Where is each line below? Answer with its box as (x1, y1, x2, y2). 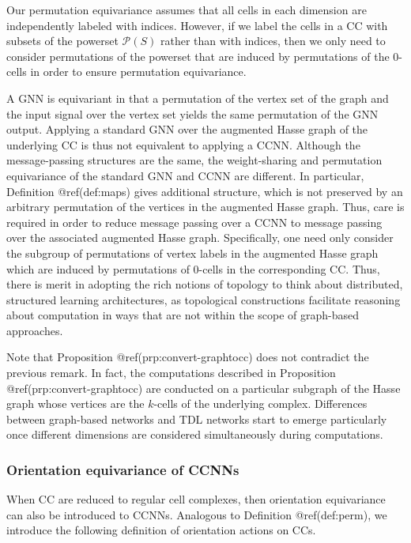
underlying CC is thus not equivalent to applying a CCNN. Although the (6, 136, 360, 153)
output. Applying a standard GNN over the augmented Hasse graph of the (6, 121, 368, 138)
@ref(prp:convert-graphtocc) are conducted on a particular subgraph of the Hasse (6, 379, 401, 396)
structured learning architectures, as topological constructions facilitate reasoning (6, 291, 401, 307)
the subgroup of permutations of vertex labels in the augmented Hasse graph (6, 244, 379, 261)
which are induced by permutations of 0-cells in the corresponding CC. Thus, (6, 260, 380, 277)
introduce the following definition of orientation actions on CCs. (6, 522, 316, 538)
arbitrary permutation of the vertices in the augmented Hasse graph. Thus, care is (6, 198, 405, 215)
